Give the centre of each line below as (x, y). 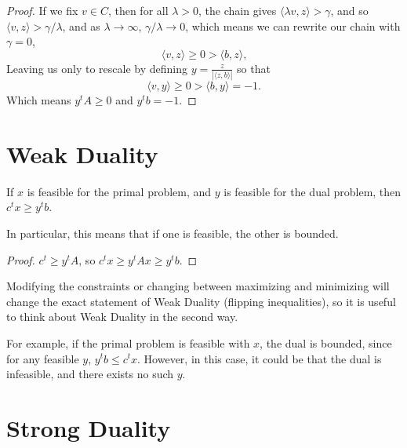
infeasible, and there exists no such (90, 374)
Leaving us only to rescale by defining (97, 68)
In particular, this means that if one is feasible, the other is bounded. (173, 233)
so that (254, 68)
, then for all (138, 10)
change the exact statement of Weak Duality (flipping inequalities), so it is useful (201, 301)
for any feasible (43, 358)
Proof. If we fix (42, 10)
